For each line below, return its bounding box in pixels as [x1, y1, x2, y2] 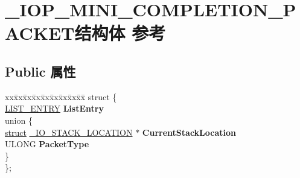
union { [5, 113, 33, 126]
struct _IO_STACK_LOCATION [5, 126, 133, 138]
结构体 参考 [74, 21, 166, 45]
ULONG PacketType [5, 138, 89, 150]
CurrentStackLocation [142, 126, 236, 138]
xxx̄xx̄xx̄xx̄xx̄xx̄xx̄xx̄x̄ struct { [5, 90, 117, 103]
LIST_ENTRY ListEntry [5, 102, 104, 115]
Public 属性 [5, 62, 76, 80]
